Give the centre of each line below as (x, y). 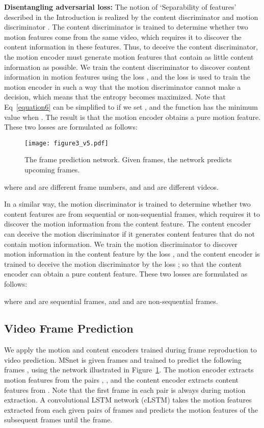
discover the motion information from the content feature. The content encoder (128, 224)
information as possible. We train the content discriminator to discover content (127, 67)
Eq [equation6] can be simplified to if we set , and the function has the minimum (131, 106)
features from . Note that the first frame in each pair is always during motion (125, 389)
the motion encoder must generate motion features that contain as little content (129, 56)
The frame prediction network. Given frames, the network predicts (128, 159)
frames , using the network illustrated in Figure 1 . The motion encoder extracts (129, 370)
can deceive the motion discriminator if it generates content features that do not (129, 233)
